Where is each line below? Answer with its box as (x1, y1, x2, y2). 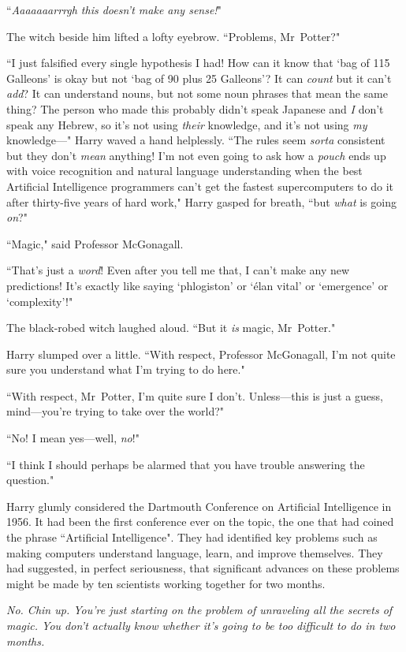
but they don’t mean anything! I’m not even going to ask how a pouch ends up (6, 147, 386, 163)
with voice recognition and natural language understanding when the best (6, 162, 363, 179)
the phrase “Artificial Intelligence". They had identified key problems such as (6, 529, 378, 546)
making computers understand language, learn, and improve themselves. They (6, 544, 383, 561)
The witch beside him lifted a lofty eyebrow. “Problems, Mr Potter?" (6, 28, 341, 44)
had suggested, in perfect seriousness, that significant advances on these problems (6, 560, 400, 576)
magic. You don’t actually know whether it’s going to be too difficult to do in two (6, 617, 396, 633)
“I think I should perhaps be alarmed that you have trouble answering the (6, 456, 365, 472)
